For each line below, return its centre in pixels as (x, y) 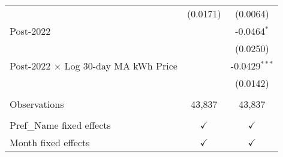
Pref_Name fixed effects (60, 125)
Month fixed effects (50, 142)
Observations (37, 104)
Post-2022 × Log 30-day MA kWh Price (94, 66)
